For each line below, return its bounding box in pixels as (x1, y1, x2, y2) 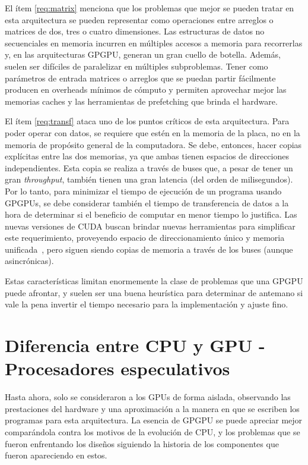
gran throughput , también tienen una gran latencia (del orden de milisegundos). (5, 173, 293, 186)
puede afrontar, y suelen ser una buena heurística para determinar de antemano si (5, 286, 303, 299)
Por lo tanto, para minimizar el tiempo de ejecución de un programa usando (5, 184, 282, 197)
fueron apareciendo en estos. (5, 449, 107, 461)
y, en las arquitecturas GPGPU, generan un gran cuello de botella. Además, (5, 48, 281, 61)
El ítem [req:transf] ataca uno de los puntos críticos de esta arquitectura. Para (5, 115, 290, 127)
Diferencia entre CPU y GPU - (5, 333, 265, 357)
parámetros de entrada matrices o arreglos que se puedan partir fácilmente (5, 71, 276, 84)
